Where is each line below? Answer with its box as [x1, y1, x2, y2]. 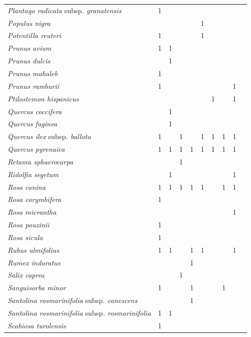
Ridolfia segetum [8, 168, 59, 179]
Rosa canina [8, 181, 46, 192]
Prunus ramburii [8, 80, 59, 91]
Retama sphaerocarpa [8, 156, 73, 166]
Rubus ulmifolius [8, 244, 59, 255]
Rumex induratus [8, 257, 60, 267]
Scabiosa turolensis [8, 320, 66, 330]
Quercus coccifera [8, 106, 62, 116]
